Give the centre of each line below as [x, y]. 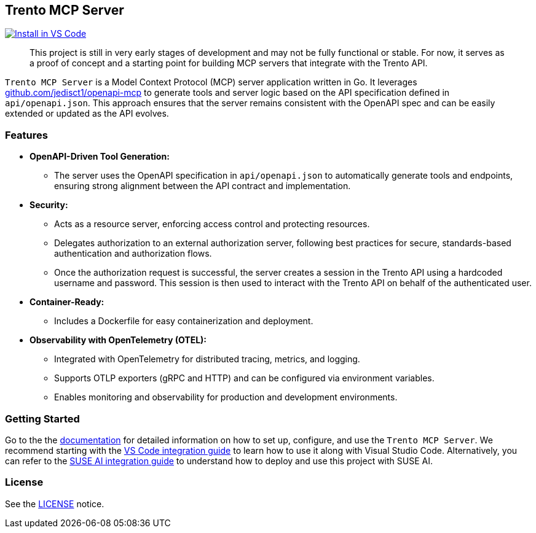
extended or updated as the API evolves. [87, 114]
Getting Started [42, 418]
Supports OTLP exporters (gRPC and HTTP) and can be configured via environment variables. [244, 378]
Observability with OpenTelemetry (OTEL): [118, 340]
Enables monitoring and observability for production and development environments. [226, 397]
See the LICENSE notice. [55, 504]
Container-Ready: [67, 302]
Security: [49, 205]
